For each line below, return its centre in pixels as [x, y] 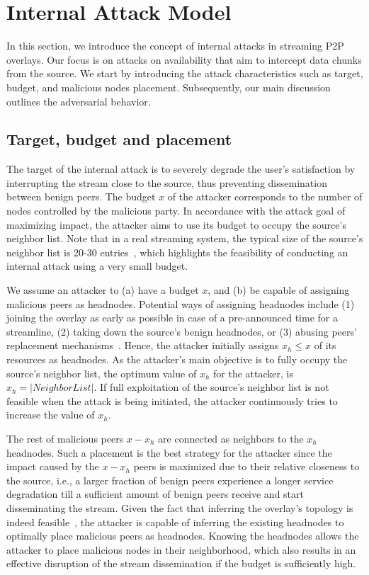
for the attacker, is [253, 373]
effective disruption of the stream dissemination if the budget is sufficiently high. [181, 563]
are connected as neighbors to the [231, 438]
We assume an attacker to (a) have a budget [103, 290]
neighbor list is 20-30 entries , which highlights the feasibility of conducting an [177, 252]
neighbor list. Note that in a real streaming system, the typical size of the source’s [185, 238]
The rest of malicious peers [65, 438]
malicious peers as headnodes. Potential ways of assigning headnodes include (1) [181, 303]
